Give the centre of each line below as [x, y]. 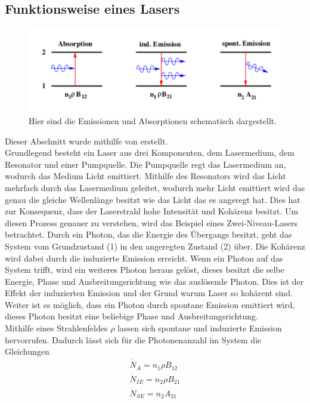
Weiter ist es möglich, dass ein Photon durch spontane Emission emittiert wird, [150, 304]
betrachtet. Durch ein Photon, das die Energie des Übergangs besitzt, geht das [148, 234]
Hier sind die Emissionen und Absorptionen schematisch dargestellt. [153, 120]
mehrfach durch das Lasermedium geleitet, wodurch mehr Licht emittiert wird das [155, 187]
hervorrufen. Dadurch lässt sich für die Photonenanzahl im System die [133, 339]
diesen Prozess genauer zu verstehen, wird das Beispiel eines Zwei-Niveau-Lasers [151, 222]
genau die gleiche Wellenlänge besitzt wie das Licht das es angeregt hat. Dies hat [153, 199]
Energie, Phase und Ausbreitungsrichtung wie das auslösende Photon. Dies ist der [154, 281]
